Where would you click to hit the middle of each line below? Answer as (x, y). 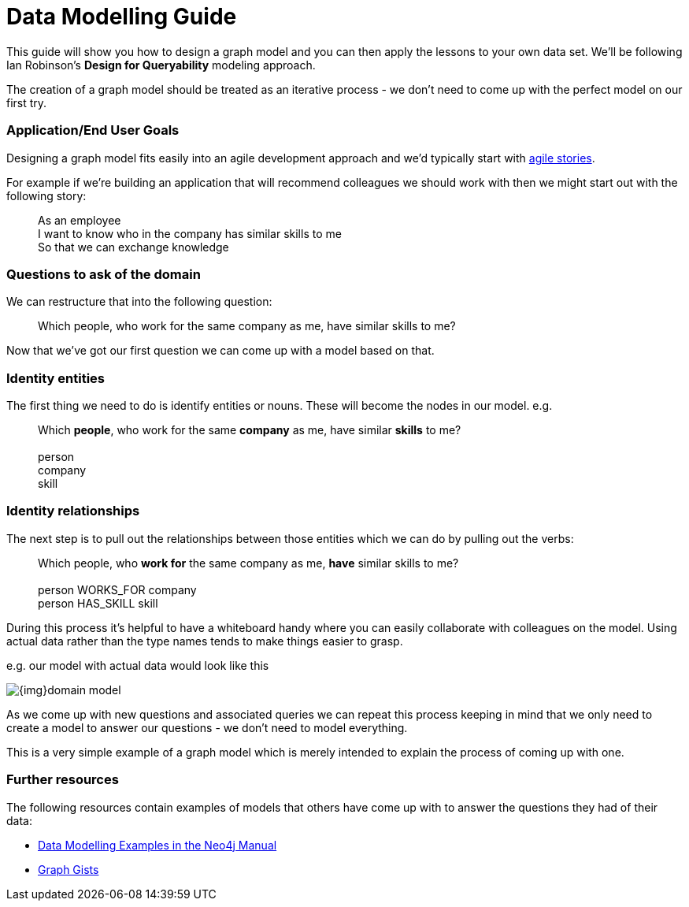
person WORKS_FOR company (117, 589)
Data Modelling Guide (122, 17)
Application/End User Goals (93, 130)
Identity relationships (73, 511)
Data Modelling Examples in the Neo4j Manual (157, 845)
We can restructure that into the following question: (139, 302)
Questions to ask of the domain (104, 274)
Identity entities (56, 378)
